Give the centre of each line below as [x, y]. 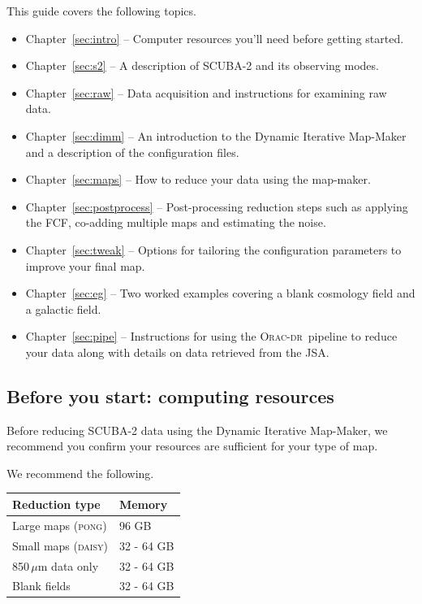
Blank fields [41, 586]
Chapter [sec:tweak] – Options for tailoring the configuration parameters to [213, 249]
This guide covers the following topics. [101, 11]
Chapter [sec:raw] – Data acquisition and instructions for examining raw [206, 92]
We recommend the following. [80, 473]
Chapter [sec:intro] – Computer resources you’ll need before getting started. [215, 38]
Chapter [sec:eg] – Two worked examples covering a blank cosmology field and [220, 293]
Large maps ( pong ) [60, 525]
